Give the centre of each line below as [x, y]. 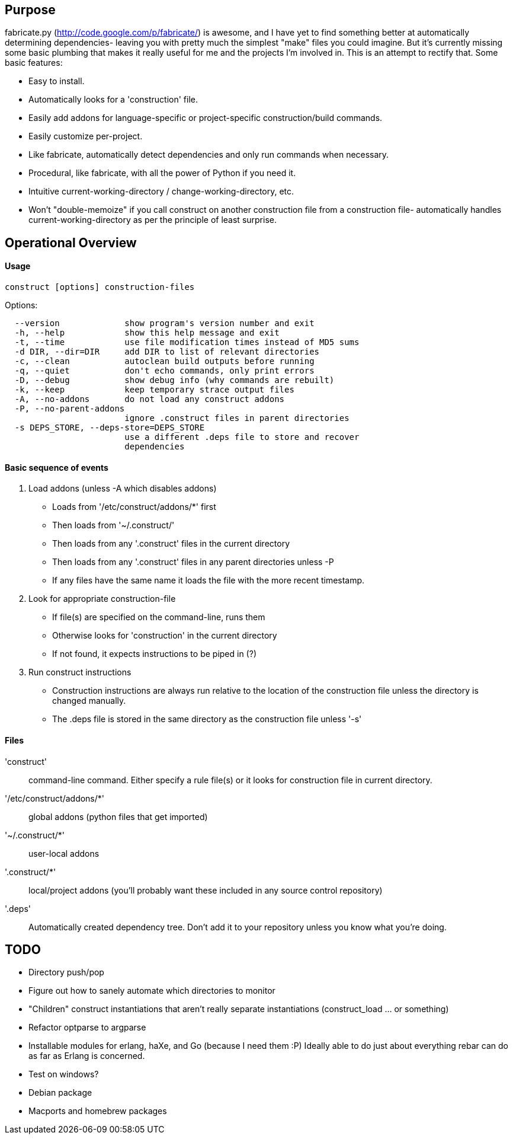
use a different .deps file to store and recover [242, 437]
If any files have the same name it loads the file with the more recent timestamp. [209, 580]
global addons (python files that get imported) [118, 816]
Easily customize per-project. [86, 136]
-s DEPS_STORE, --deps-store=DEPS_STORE [110, 428]
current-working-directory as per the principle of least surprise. [153, 220]
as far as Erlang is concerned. [87, 1056]
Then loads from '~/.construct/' [113, 525]
